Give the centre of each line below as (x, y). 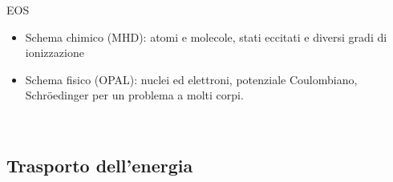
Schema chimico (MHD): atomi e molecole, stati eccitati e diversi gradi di (206, 36)
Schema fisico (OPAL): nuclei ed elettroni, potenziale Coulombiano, (191, 79)
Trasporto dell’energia (100, 165)
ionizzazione (55, 53)
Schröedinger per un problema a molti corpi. (134, 95)
